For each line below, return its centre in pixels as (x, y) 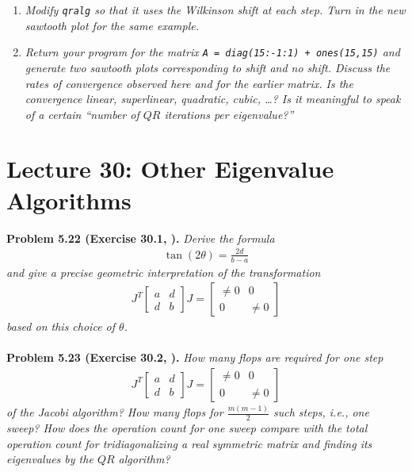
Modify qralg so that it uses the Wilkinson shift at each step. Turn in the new (215, 10)
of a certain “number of (82, 114)
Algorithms (69, 200)
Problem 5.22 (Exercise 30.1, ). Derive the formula (141, 238)
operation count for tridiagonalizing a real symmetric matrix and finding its (189, 443)
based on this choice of (61, 326)
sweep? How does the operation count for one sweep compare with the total (187, 428)
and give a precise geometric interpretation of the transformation (164, 272)
